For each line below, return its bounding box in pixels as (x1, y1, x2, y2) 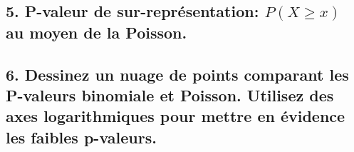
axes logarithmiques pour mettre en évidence (6, 105, 345, 127)
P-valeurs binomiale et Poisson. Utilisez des (6, 83, 334, 106)
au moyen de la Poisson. (6, 21, 187, 43)
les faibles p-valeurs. (6, 126, 157, 148)
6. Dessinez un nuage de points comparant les (6, 63, 349, 85)
